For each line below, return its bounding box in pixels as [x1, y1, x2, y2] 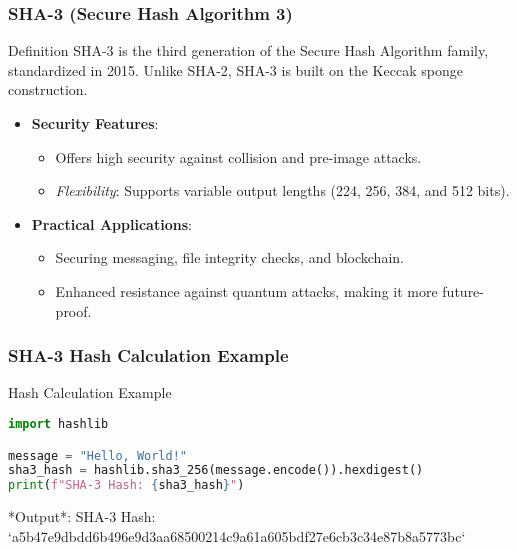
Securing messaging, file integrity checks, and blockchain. [55, 247, 404, 268]
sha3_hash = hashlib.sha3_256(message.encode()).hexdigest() [8, 463, 424, 478]
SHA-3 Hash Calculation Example [8, 343, 289, 368]
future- [442, 280, 484, 301]
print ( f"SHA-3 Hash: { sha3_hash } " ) [8, 478, 245, 493]
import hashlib [8, 416, 109, 431]
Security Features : [31, 113, 159, 133]
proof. [55, 300, 92, 321]
